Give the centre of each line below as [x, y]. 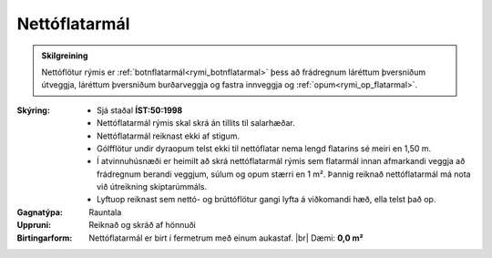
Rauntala [105, 212]
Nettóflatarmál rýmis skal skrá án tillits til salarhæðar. [196, 123]
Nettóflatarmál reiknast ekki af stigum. [169, 136]
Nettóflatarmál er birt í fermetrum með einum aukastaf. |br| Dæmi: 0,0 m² [226, 238]
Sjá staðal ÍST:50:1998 [140, 110]
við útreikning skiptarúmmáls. [152, 187]
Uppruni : [34, 225]
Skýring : [33, 110]
